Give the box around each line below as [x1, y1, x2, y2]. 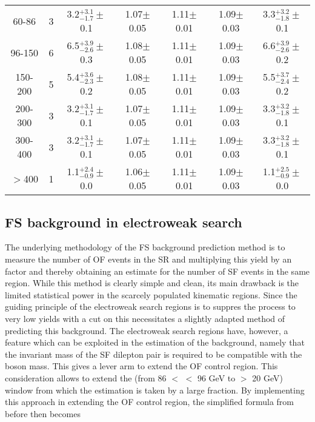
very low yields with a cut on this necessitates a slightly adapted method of [5, 312, 285, 325]
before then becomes [5, 407, 81, 420]
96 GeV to [197, 372, 236, 384]
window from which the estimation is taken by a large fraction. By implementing [5, 383, 305, 396]
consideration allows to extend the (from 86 [5, 372, 167, 384]
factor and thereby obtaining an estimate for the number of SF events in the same [5, 264, 310, 277]
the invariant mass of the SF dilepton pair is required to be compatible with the [5, 347, 302, 360]
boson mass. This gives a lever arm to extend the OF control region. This [5, 360, 278, 372]
